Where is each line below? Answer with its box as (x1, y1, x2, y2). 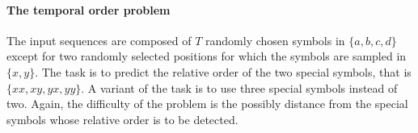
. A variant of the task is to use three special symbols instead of (81, 79, 398, 96)
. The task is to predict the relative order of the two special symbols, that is (35, 63, 412, 80)
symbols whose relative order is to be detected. (6, 110, 239, 127)
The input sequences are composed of (6, 31, 192, 48)
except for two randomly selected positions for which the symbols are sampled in (6, 48, 407, 64)
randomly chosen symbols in (205, 31, 345, 48)
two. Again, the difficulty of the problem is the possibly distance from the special (6, 95, 408, 112)
